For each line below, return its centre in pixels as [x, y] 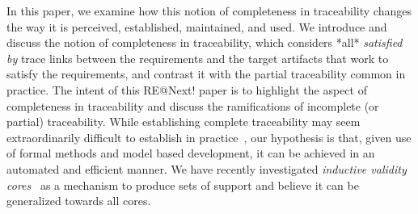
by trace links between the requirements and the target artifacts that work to [198, 58]
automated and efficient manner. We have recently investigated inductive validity [207, 168]
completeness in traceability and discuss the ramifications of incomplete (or [193, 105]
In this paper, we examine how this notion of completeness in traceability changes [209, 10]
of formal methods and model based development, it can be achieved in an [191, 153]
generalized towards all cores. [79, 201]
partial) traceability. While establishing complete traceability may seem [184, 122]
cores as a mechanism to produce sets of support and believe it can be [183, 185]
